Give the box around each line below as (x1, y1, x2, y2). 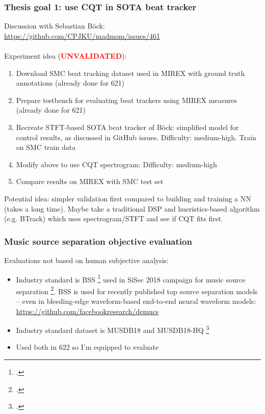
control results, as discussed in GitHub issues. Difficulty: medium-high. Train (16, 132, 256, 142)
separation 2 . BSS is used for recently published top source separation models (16, 284, 258, 296)
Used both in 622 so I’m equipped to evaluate (16, 342, 159, 352)
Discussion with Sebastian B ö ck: (4, 20, 105, 31)
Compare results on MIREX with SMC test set (16, 176, 164, 187)
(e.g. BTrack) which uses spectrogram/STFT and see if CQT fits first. (4, 213, 223, 224)
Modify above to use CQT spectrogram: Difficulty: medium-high (16, 159, 217, 169)
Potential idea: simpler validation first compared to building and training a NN (4, 193, 251, 203)
